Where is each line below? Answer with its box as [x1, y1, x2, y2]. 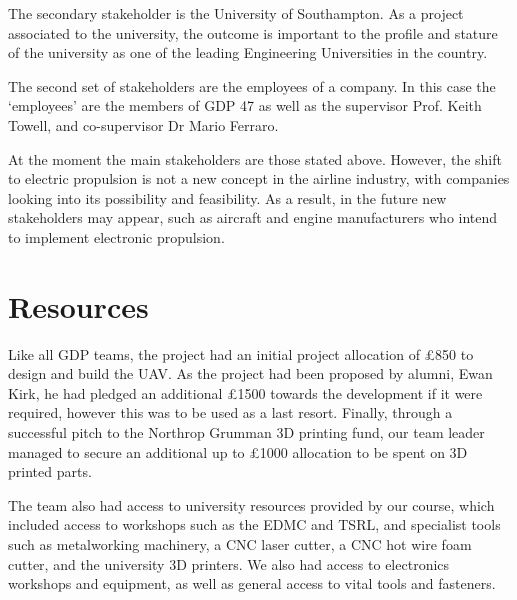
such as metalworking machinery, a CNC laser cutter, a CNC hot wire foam [8, 534, 472, 554]
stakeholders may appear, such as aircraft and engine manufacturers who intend [8, 207, 498, 228]
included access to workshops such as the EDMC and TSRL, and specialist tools [8, 514, 501, 535]
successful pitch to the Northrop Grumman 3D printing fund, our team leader [8, 422, 485, 443]
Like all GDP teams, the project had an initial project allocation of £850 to [8, 343, 474, 364]
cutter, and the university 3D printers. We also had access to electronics [8, 553, 450, 574]
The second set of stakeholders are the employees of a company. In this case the [8, 75, 496, 96]
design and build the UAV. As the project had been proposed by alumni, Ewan [8, 363, 493, 384]
